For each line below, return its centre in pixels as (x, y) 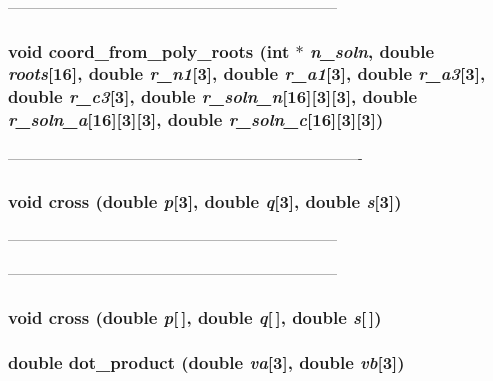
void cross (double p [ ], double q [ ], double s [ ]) (195, 316)
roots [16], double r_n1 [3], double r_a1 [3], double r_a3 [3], (247, 73)
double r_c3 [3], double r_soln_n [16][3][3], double (213, 96)
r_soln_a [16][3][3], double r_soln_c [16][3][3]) (196, 119)
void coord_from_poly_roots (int (149, 50)
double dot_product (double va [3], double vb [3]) (206, 362)
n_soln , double (372, 50)
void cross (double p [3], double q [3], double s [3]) (205, 201)
